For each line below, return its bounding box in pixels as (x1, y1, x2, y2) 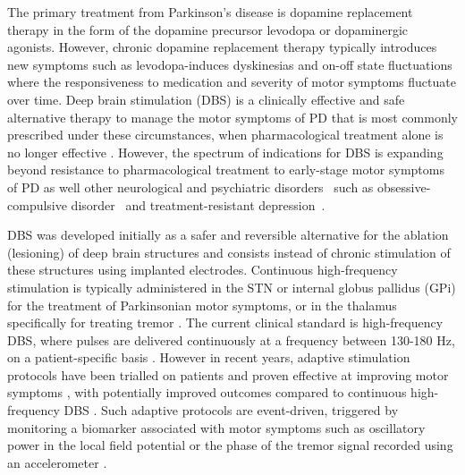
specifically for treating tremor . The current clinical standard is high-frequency (7, 313, 444, 332)
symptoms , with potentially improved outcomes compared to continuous (7, 383, 407, 402)
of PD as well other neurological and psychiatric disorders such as (7, 177, 374, 196)
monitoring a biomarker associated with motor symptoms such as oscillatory (7, 418, 426, 437)
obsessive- (377, 177, 431, 196)
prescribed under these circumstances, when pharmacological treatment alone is (7, 125, 444, 144)
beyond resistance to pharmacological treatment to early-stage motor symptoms (7, 160, 444, 179)
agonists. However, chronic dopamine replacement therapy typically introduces (7, 38, 437, 56)
